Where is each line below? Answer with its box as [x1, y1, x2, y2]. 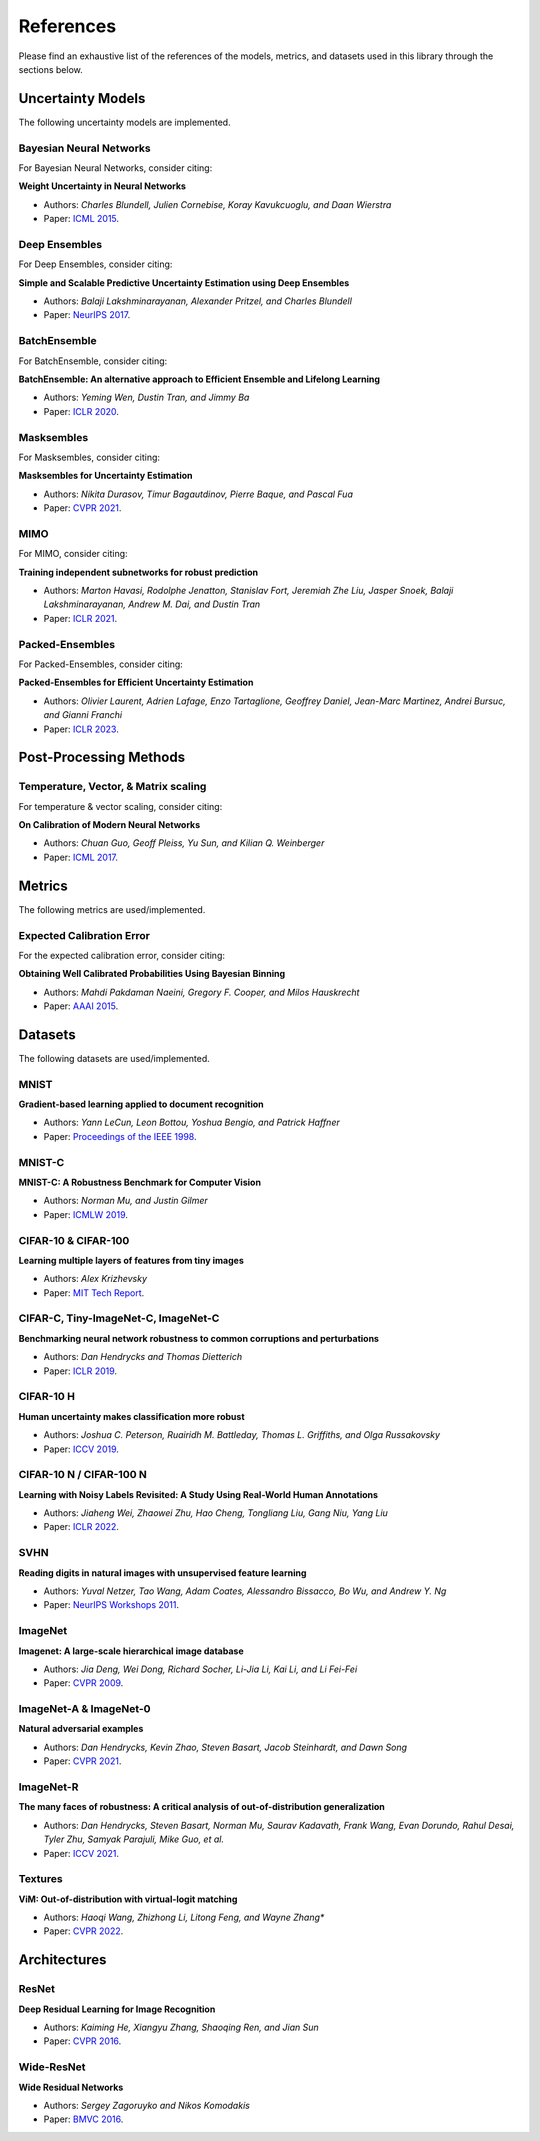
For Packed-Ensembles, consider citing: [18, 658, 184, 670]
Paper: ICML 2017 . [43, 851, 119, 863]
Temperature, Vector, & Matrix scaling [18, 780, 207, 794]
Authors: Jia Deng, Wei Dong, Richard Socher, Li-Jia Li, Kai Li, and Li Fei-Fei [43, 1663, 358, 1675]
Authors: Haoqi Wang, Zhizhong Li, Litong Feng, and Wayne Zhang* [43, 1911, 325, 1924]
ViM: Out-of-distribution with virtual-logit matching [18, 1893, 238, 1905]
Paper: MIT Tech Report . [43, 1286, 145, 1299]
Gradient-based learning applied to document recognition [18, 1098, 264, 1110]
